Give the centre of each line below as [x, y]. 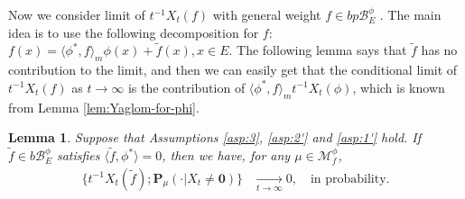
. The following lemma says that [318, 50]
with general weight [267, 14]
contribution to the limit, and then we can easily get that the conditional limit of [233, 70]
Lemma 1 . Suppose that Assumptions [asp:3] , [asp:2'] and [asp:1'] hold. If [215, 137]
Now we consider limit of [77, 14]
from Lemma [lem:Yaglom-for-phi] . [104, 107]
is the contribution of [186, 87]
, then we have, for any [226, 155]
